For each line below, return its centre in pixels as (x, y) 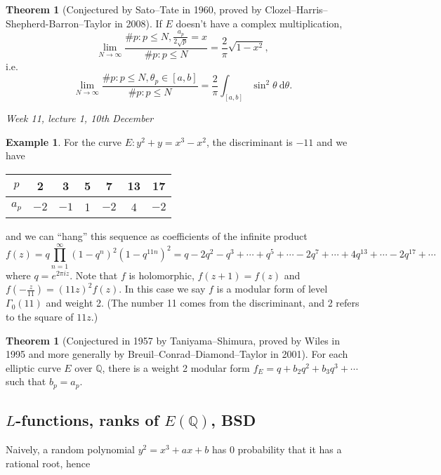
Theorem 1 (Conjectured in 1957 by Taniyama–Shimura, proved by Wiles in (173, 340)
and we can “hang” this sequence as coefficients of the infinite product (157, 236)
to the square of (40, 316)
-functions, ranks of (87, 420)
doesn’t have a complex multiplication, (259, 23)
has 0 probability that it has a (277, 449)
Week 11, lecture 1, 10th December (80, 118)
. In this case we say (162, 289)
